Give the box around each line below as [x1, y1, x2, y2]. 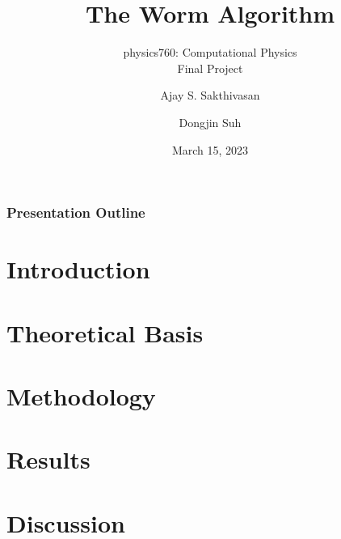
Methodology [6, 379, 156, 412]
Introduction [6, 253, 150, 286]
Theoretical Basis [6, 316, 204, 349]
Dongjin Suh [179, 113, 242, 130]
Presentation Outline [6, 202, 145, 223]
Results [6, 443, 91, 476]
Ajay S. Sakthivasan [160, 87, 260, 104]
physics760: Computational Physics [123, 44, 297, 61]
